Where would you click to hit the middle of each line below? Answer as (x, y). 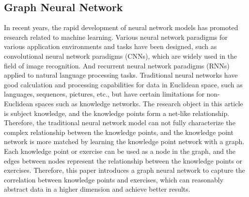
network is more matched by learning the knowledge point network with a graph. (124, 141)
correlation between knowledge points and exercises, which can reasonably (114, 179)
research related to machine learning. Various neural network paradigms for (116, 37)
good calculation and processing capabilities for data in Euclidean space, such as (123, 84)
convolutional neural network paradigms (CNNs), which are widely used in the (121, 56)
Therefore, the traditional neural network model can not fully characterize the (120, 123)
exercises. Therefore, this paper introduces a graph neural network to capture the (124, 170)
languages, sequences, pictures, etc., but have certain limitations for (104, 94)
